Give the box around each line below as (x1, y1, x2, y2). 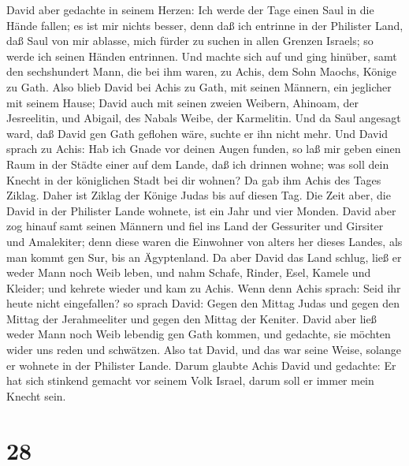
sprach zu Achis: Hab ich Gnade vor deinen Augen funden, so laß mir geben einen (6, 140, 401, 157)
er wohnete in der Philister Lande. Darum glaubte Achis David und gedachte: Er (6, 356, 396, 373)
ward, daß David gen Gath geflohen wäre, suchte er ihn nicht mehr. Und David (6, 125, 389, 141)
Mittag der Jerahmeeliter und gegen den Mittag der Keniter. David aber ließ (6, 310, 377, 326)
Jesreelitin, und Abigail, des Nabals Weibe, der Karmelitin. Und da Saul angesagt (6, 110, 401, 126)
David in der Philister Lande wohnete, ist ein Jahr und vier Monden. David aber (6, 202, 396, 218)
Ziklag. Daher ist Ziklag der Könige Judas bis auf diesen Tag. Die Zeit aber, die (6, 187, 391, 203)
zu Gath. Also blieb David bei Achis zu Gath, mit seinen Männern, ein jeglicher (6, 78, 392, 95)
